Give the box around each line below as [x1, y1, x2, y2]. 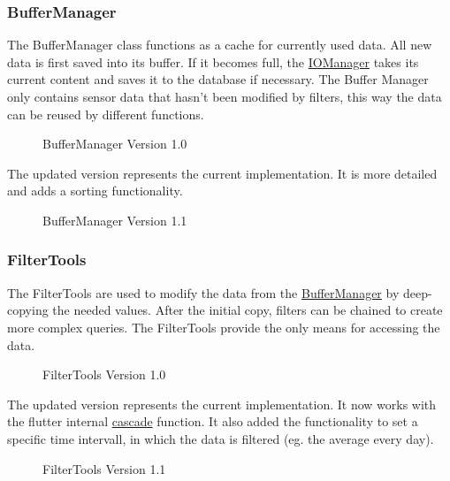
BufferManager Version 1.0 [42, 134, 187, 153]
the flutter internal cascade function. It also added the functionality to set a [7, 412, 418, 431]
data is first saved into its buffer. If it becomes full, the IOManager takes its [7, 52, 419, 71]
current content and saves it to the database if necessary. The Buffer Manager [7, 70, 429, 88]
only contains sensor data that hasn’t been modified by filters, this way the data [7, 88, 442, 105]
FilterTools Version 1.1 [42, 459, 166, 477]
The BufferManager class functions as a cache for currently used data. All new [7, 35, 432, 54]
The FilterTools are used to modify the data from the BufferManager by [7, 283, 400, 302]
